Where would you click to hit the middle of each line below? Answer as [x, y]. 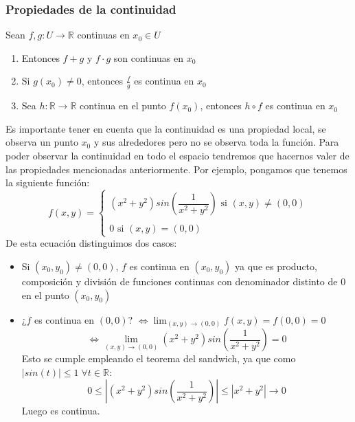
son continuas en [149, 57]
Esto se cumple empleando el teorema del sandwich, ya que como [159, 358]
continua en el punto [123, 105]
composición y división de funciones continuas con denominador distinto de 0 [184, 281]
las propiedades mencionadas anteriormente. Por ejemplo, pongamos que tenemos [176, 169]
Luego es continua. [61, 411]
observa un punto [42, 142]
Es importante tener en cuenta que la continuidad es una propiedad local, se [166, 128]
